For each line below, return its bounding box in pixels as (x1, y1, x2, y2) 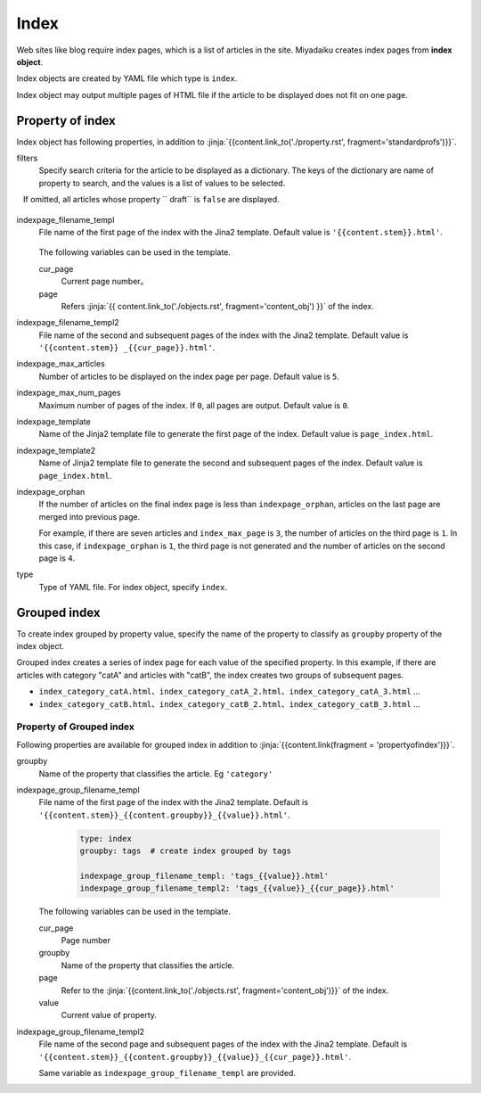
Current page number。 (61, 276, 149, 287)
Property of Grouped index (16, 720, 135, 733)
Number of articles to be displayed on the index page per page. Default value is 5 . (38, 371, 340, 382)
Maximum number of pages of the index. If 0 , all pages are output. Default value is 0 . (38, 399, 350, 410)
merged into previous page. (38, 511, 141, 522)
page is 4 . (38, 553, 76, 563)
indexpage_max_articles (16, 358, 106, 369)
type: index (79, 834, 133, 843)
